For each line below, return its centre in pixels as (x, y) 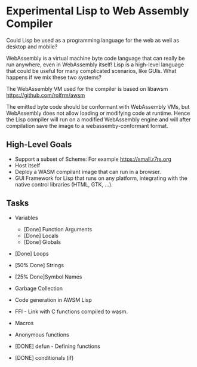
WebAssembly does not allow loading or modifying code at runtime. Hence (98, 113)
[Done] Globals (42, 242)
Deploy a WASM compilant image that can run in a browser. (88, 172)
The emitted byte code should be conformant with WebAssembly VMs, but (98, 106)
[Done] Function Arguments (58, 229)
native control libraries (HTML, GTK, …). (64, 184)
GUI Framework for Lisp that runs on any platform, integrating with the (101, 178)
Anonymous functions (42, 334)
